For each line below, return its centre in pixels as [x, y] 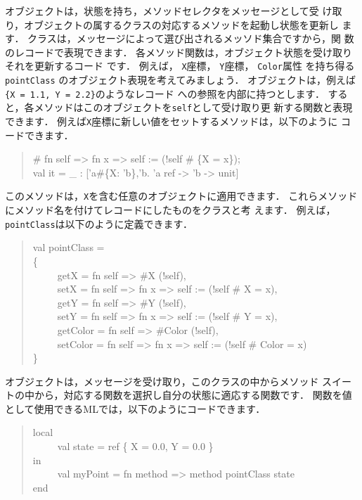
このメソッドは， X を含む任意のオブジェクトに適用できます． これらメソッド [181, 196]
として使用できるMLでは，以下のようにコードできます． [135, 408]
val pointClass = [69, 247]
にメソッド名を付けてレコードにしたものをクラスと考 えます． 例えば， [170, 210]
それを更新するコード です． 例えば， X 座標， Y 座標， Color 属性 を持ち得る [180, 66]
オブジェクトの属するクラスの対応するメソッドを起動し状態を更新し [181, 24]
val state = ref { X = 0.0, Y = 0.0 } [135, 446]
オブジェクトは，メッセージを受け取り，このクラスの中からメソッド [162, 381]
